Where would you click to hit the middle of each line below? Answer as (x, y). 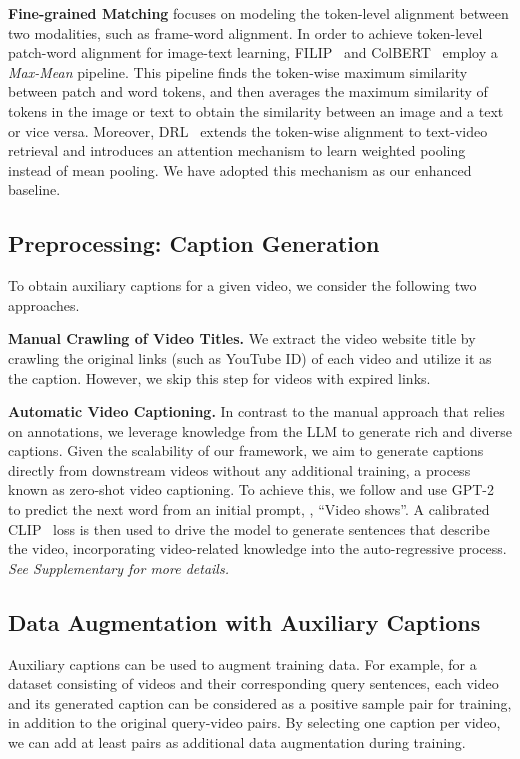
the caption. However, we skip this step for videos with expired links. (219, 377)
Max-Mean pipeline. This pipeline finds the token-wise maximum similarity (238, 71)
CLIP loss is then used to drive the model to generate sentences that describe (249, 528)
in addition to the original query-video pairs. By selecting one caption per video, (254, 722)
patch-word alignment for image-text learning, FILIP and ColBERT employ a (253, 52)
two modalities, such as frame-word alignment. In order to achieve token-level (245, 32)
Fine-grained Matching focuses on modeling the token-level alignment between (258, 13)
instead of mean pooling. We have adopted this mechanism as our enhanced (240, 169)
